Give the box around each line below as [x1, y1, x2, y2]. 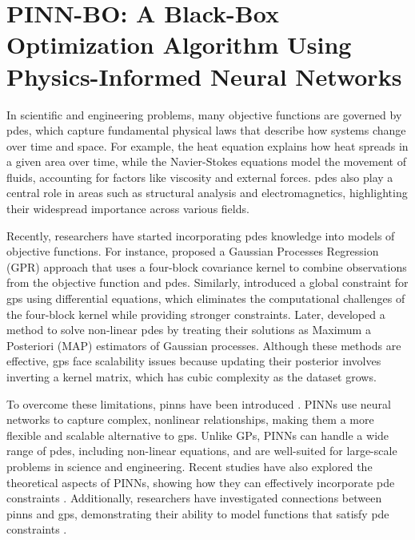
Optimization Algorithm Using [6, 28, 352, 61]
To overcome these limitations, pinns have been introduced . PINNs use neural [6, 395, 391, 412]
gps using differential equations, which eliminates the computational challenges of [6, 290, 405, 307]
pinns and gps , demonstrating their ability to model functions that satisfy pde [6, 505, 389, 522]
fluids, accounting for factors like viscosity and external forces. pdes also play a [6, 168, 393, 185]
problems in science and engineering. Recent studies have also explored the [6, 457, 373, 474]
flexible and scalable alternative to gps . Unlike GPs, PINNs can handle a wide [6, 426, 389, 443]
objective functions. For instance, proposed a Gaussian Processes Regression [6, 243, 379, 260]
